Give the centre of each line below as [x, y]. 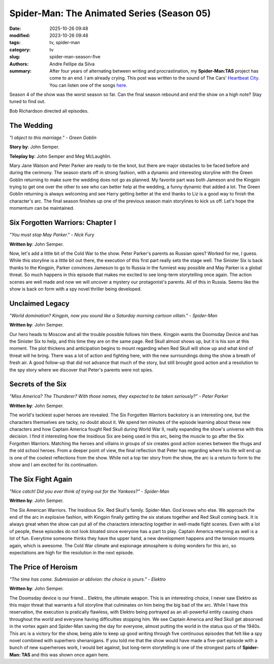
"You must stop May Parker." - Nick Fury [52, 235]
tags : [15, 43]
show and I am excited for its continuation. [54, 464]
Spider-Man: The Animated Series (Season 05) [110, 13]
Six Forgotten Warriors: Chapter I [63, 223]
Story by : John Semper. [34, 147]
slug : [15, 57]
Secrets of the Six [38, 384]
